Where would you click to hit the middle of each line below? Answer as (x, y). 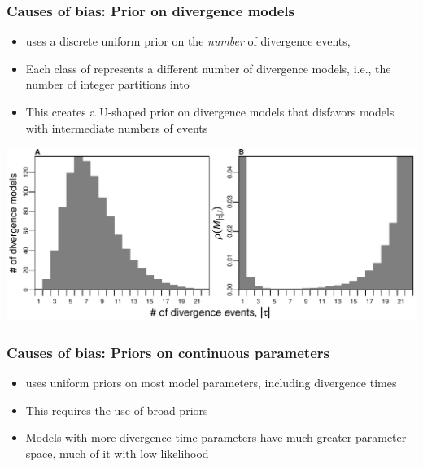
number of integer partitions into (107, 84)
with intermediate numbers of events (117, 127)
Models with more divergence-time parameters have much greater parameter (216, 437)
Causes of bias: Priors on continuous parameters (168, 352)
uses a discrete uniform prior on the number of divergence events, (188, 41)
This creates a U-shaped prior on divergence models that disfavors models (210, 111)
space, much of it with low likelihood (117, 453)
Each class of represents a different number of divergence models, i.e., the (208, 68)
